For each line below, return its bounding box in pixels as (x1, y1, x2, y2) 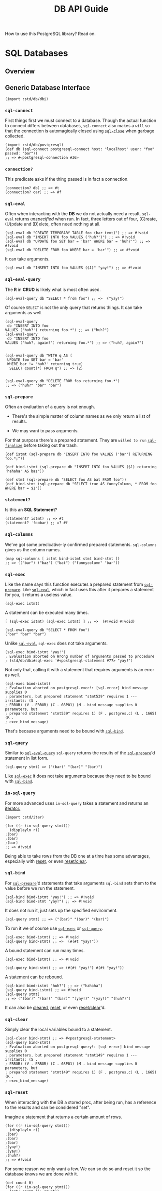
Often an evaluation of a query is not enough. (5, 404, 95, 410)
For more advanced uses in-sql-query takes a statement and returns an (5, 800, 149, 806)
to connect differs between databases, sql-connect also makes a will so (5, 122, 150, 128)
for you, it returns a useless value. (5, 592, 73, 597)
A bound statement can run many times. (5, 947, 85, 953)
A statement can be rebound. (5, 974, 63, 980)
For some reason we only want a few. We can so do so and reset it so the (5, 1166, 151, 1172)
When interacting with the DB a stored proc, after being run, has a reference (5, 1099, 157, 1106)
